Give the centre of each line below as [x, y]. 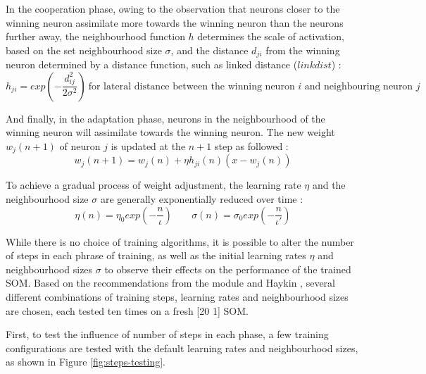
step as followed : [251, 146]
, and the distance [209, 50]
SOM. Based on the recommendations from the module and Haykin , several [170, 283]
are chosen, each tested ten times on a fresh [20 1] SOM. [127, 310]
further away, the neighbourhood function [95, 36]
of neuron [80, 146]
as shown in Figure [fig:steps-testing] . [86, 362]
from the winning [303, 50]
